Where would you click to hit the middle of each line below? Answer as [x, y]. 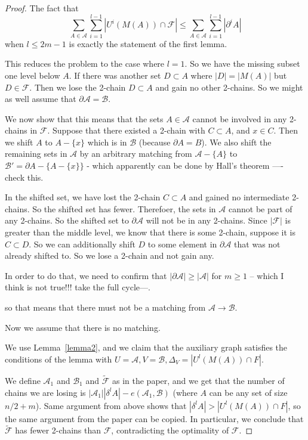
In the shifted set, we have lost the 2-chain [83, 197]
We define [23, 380]
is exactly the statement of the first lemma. [148, 43]
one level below [33, 75]
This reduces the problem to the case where [85, 63]
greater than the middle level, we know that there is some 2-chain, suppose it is [150, 232]
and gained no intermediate [239, 197]
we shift [19, 142]
